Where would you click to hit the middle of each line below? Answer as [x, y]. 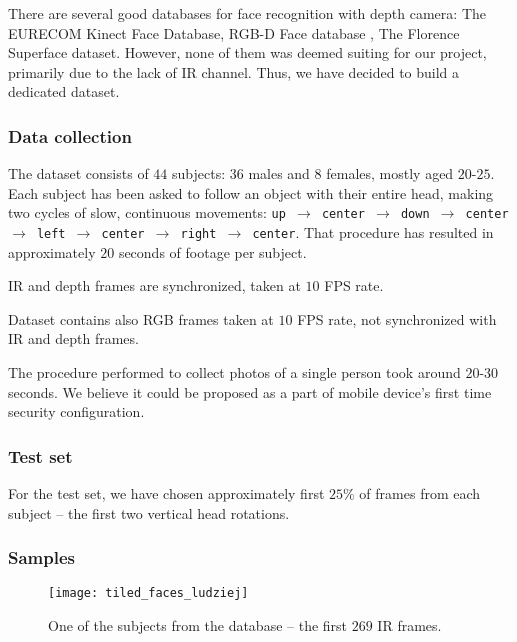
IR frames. [409, 625]
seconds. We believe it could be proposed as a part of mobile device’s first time [250, 391]
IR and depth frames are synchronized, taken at [154, 285]
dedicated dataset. [64, 91]
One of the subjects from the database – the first [198, 625]
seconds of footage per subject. [212, 251]
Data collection [70, 135]
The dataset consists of [78, 173]
